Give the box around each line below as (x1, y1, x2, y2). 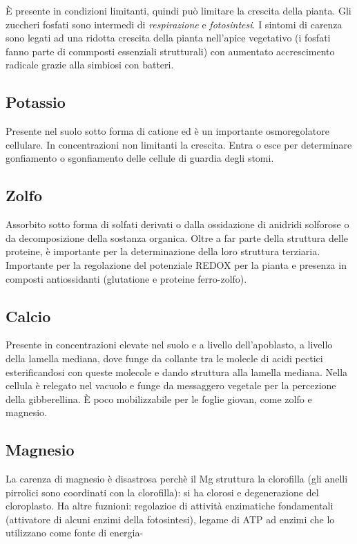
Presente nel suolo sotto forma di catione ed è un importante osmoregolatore (6, 124, 329, 138)
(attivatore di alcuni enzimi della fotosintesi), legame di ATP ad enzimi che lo (6, 512, 335, 526)
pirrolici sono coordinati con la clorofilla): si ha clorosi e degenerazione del (6, 485, 319, 499)
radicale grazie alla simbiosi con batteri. (6, 57, 174, 72)
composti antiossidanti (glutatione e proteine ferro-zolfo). (6, 271, 247, 285)
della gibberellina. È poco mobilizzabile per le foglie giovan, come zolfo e (6, 391, 312, 406)
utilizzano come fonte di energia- (6, 525, 144, 540)
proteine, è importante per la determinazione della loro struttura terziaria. (6, 244, 320, 259)
